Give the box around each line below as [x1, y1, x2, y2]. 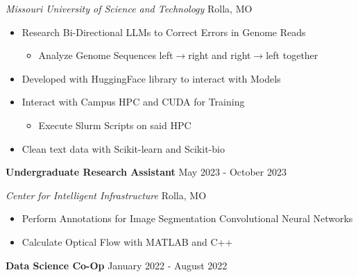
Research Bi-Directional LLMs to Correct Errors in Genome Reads [22, 24, 306, 39]
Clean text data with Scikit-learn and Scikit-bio [22, 141, 225, 156]
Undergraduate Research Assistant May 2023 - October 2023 [6, 165, 287, 179]
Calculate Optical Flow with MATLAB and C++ [22, 234, 233, 249]
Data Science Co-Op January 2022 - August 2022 [6, 258, 228, 272]
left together [266, 48, 318, 62]
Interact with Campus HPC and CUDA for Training [22, 94, 245, 109]
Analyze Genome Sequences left [38, 48, 173, 62]
